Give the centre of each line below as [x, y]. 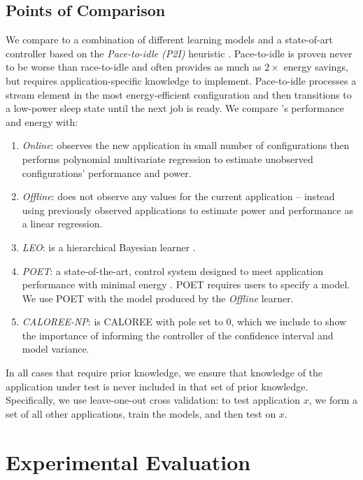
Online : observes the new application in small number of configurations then [186, 145]
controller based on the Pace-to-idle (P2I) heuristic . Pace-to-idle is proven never [179, 53]
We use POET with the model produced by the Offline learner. [158, 298]
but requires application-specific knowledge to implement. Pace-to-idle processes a [181, 80]
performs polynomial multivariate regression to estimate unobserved [168, 158]
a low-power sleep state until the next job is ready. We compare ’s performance [175, 108]
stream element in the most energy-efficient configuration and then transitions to [179, 94]
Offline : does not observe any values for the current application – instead [178, 196]
